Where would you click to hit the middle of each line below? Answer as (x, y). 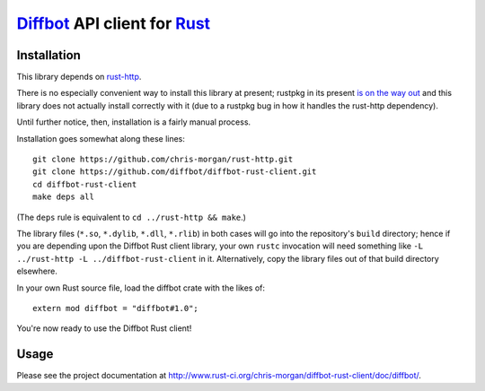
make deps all (63, 197)
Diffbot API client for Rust (114, 23)
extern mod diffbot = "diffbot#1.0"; (116, 308)
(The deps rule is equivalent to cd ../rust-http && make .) (132, 217)
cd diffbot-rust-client (85, 184)
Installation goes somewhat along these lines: (101, 138)
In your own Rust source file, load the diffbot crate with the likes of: (141, 288)
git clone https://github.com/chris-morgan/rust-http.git (163, 160)
